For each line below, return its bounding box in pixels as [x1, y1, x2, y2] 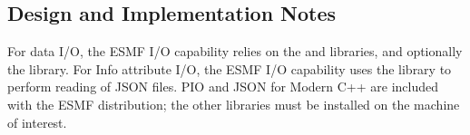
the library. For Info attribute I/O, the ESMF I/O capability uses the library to [7, 59, 452, 78]
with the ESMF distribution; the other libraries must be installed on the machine [7, 94, 460, 113]
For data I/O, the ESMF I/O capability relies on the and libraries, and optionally [7, 42, 463, 61]
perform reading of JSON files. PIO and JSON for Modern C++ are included [7, 77, 439, 96]
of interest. [7, 112, 67, 131]
